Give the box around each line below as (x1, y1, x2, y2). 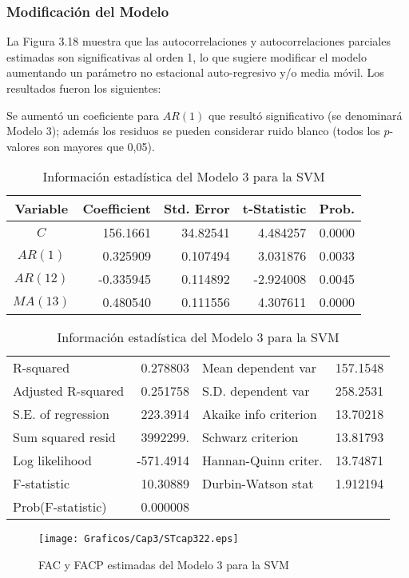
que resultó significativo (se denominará (208, 106, 403, 123)
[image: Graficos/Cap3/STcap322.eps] (38, 533, 239, 545)
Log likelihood (13, 451, 92, 470)
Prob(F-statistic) (13, 497, 107, 516)
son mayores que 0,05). (43, 138, 155, 154)
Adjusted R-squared (13, 381, 125, 401)
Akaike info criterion (201, 405, 317, 424)
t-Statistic (242, 199, 307, 218)
